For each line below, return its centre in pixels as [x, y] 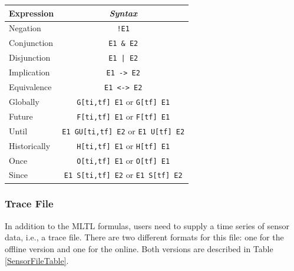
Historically [30, 145]
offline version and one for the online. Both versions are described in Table [139, 248]
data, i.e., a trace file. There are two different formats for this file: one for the [144, 237]
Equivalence [30, 87]
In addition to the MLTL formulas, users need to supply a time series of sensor [147, 225]
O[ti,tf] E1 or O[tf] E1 [123, 160]
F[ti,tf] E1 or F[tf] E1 [123, 116]
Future [21, 116]
